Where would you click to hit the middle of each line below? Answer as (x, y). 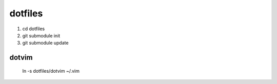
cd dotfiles (34, 29)
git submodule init (41, 35)
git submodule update (45, 43)
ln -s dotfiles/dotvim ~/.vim (51, 71)
